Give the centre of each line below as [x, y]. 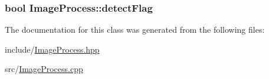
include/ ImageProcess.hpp [52, 49]
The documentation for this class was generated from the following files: [135, 30]
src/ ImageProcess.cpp [44, 69]
